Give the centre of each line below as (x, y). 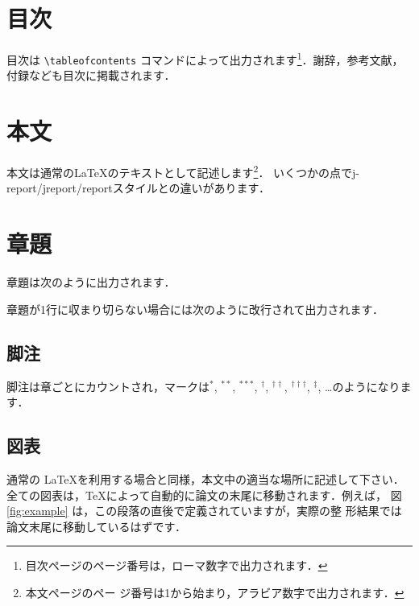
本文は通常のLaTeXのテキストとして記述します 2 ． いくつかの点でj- (183, 171)
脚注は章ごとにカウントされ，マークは (108, 386)
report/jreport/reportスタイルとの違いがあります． (139, 188)
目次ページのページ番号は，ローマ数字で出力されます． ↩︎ (176, 565)
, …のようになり (359, 386)
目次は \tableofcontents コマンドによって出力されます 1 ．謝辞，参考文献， (205, 58)
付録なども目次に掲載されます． (91, 75)
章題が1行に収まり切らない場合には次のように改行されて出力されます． (195, 309)
